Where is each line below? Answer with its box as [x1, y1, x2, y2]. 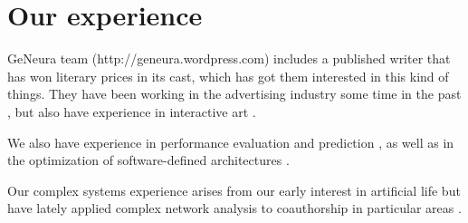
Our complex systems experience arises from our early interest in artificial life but [7, 180, 461, 199]
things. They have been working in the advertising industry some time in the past [7, 84, 462, 103]
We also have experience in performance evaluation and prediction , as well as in [7, 132, 454, 151]
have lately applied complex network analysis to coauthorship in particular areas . [7, 199, 462, 218]
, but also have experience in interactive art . [7, 102, 256, 121]
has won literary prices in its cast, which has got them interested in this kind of [7, 66, 449, 85]
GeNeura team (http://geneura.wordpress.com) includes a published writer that [7, 49, 451, 68]
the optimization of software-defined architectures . [7, 150, 290, 170]
